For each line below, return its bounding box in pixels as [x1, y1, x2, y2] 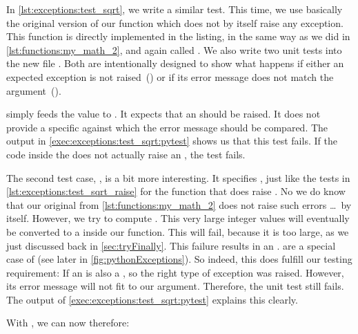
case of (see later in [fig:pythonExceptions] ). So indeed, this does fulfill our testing [6, 252, 352, 266]
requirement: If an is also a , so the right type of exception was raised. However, [6, 265, 344, 279]
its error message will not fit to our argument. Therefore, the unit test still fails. [6, 279, 344, 293]
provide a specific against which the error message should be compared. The [6, 120, 328, 134]
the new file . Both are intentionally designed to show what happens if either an [6, 56, 344, 71]
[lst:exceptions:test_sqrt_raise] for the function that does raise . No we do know [6, 184, 346, 198]
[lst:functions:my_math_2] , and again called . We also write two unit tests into [6, 42, 342, 57]
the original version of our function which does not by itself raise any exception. [6, 15, 344, 30]
